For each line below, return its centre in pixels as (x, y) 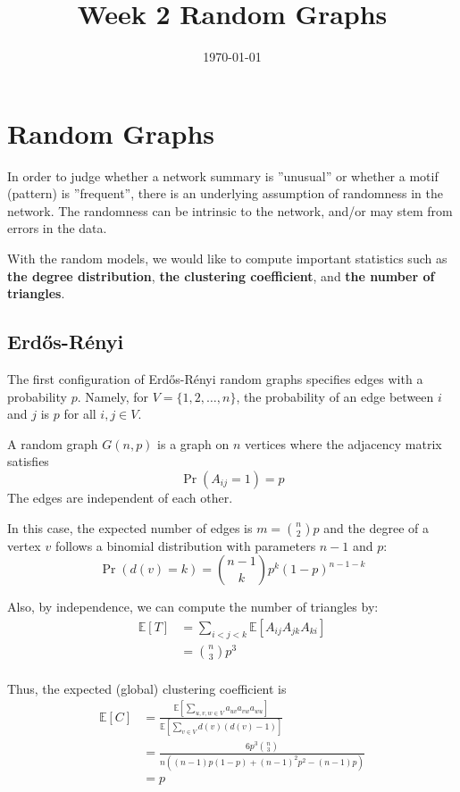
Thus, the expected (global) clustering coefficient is (147, 688)
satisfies (28, 461)
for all (80, 414)
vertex (24, 545)
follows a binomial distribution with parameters (185, 545)
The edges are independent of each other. (120, 497)
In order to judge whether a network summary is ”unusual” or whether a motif (223, 175)
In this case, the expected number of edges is (130, 527)
